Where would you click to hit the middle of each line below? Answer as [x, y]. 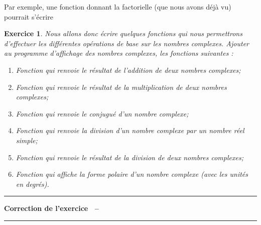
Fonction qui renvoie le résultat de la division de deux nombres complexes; [129, 157]
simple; [27, 140]
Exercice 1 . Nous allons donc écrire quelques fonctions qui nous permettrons [123, 33]
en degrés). [32, 184]
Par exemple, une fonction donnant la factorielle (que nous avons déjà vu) [118, 7]
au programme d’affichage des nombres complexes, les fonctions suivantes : [119, 53]
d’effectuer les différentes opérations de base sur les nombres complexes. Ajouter [127, 43]
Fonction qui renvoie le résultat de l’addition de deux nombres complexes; [128, 70]
